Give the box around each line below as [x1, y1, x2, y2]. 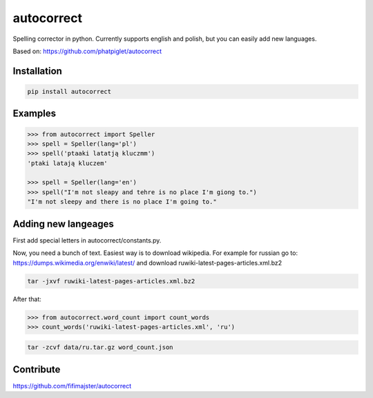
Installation [12, 65, 62, 77]
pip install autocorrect [27, 87, 112, 95]
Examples [12, 108, 57, 120]
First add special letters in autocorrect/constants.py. [12, 236, 162, 245]
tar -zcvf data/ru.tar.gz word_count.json [27, 343, 173, 352]
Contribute [12, 363, 61, 375]
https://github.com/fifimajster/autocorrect [12, 381, 132, 390]
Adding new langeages [12, 218, 114, 229]
